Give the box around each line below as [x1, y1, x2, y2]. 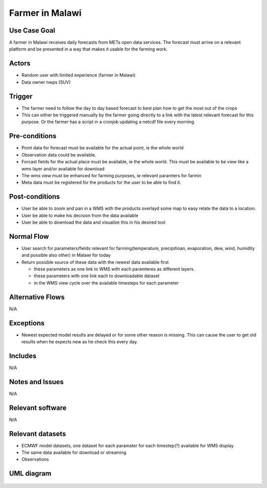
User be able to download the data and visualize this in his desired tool [21, 219, 166, 225]
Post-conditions [9, 193, 60, 201]
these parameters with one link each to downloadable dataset [34, 273, 160, 279]
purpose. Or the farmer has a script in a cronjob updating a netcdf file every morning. [21, 119, 195, 125]
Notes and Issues [9, 378, 64, 386]
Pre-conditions [9, 132, 57, 141]
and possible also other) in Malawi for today [21, 252, 111, 258]
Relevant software [9, 403, 67, 412]
